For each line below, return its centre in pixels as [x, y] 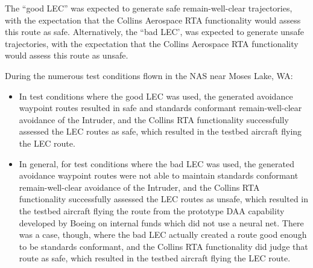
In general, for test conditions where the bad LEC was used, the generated [157, 163]
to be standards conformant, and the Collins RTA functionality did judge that [163, 246]
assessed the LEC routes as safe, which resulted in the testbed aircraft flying [160, 131]
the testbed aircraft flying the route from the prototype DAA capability [152, 210]
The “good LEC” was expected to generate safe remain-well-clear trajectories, [149, 8]
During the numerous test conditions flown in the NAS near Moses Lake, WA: [149, 75]
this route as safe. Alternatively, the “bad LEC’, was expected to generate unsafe [154, 32]
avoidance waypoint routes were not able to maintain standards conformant [159, 175]
